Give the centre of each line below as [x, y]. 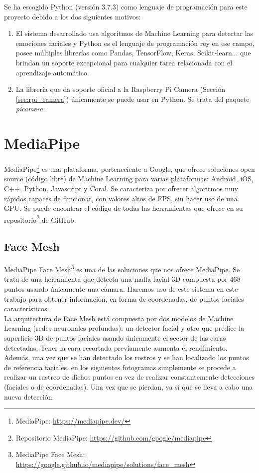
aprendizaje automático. [52, 72]
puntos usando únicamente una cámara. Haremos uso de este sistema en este [121, 288]
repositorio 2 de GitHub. [40, 219]
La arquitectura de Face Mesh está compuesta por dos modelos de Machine [119, 318]
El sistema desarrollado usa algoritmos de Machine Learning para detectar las [134, 33]
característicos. [27, 308]
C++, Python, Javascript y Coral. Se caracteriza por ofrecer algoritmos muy [121, 188]
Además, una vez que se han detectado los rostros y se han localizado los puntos [127, 357]
